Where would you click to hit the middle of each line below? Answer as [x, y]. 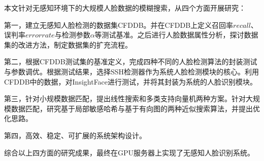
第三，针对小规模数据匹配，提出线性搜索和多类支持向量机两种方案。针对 [125, 98]
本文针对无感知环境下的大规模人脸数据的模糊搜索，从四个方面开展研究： [125, 8]
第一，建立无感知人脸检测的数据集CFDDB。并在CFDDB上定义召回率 [119, 25]
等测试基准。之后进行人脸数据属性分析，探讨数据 [176, 35]
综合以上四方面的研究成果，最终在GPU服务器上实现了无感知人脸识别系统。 [129, 152]
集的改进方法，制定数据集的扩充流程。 [68, 44]
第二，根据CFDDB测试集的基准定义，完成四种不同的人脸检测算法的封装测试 [131, 62]
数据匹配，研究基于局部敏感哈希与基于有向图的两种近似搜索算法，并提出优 [135, 108]
